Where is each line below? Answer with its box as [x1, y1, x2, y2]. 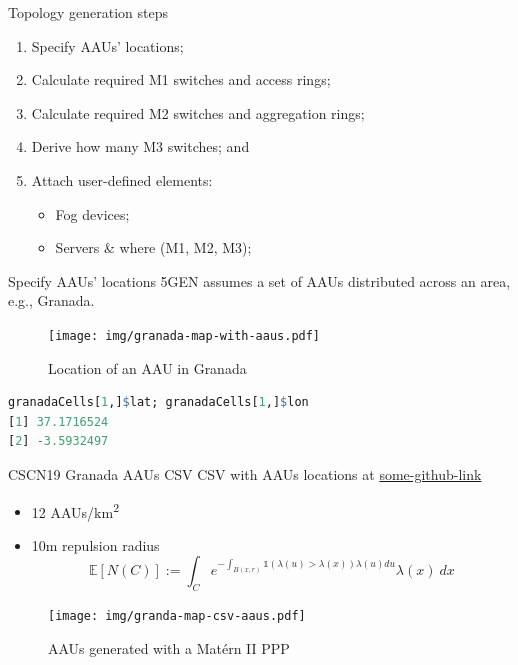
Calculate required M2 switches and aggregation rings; [31, 102, 365, 123]
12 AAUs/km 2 [31, 498, 119, 522]
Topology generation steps [8, 2, 169, 22]
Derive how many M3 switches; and [31, 136, 250, 157]
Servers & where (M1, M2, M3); [55, 237, 252, 258]
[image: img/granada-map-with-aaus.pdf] [48, 328, 321, 343]
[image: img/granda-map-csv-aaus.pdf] [48, 609, 306, 624]
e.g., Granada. [8, 290, 95, 311]
